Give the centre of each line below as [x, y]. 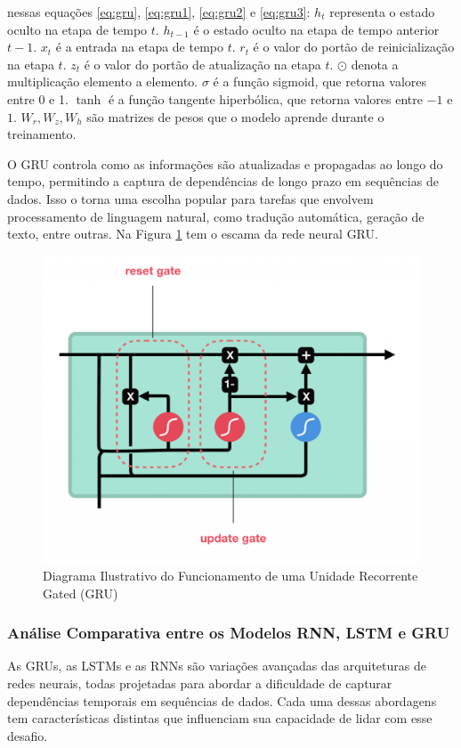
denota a [375, 64]
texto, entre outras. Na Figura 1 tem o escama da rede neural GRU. [193, 234]
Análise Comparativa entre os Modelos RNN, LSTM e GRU [229, 633]
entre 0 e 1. [38, 98]
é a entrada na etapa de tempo [139, 47]
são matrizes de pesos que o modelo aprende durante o [235, 116]
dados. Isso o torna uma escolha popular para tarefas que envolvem [190, 198]
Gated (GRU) [81, 593]
